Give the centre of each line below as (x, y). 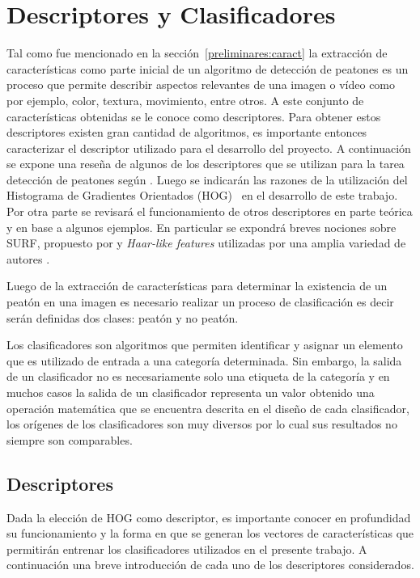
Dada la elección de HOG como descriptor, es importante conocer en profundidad (209, 517)
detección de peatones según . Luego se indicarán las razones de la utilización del (207, 179)
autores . (28, 258)
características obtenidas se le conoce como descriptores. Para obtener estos (194, 116)
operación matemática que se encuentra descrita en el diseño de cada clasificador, (208, 408)
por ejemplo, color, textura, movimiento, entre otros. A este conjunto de (185, 100)
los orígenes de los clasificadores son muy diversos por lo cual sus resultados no (202, 424)
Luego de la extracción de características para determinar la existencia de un (197, 286)
